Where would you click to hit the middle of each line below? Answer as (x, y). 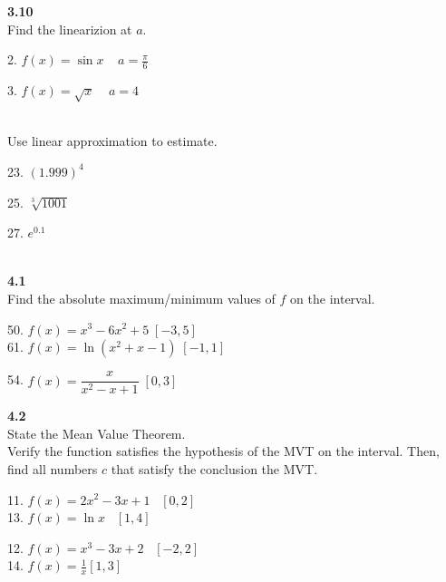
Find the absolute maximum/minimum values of (141, 298)
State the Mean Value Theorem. (97, 433)
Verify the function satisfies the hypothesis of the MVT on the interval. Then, (223, 451)
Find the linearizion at (70, 29)
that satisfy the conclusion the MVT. (214, 468)
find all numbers (53, 468)
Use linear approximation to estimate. (112, 141)
